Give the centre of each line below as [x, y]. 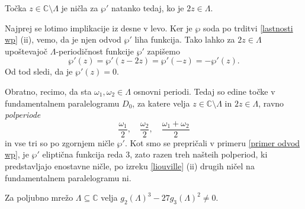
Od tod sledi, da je [39, 71]
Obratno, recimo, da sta [48, 91]
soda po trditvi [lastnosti [248, 28]
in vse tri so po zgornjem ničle [60, 142]
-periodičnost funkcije [95, 51]
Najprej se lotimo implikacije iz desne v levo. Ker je [99, 28]
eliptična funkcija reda [83, 154]
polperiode [23, 115]
